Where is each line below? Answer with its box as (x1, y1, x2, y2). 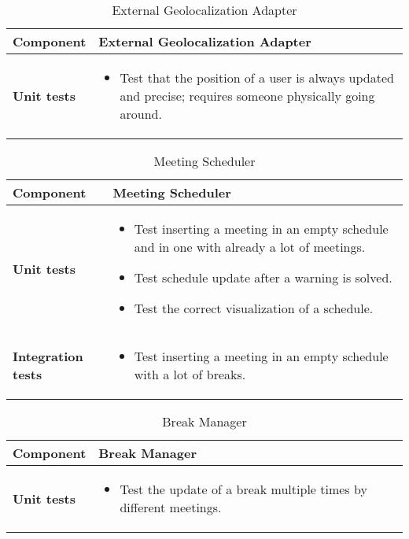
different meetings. (120, 498, 222, 516)
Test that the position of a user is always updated (120, 68, 394, 87)
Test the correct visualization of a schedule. (134, 299, 374, 317)
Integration (13, 347, 83, 365)
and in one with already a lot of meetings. (134, 238, 366, 256)
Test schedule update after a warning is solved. (134, 268, 392, 286)
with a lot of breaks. (134, 365, 246, 383)
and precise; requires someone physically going (120, 87, 375, 105)
